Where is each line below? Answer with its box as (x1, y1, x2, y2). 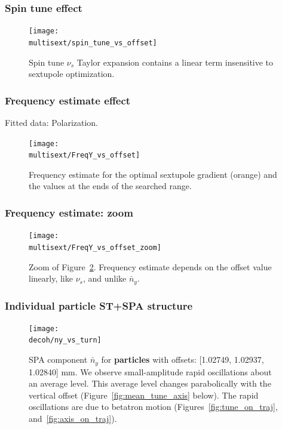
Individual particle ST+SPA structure (5, 298, 193, 313)
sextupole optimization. (29, 67, 115, 80)
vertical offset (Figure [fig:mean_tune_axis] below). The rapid (29, 388, 259, 401)
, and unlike (82, 272, 127, 285)
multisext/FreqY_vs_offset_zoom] (29, 243, 161, 252)
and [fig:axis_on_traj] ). (29, 412, 117, 424)
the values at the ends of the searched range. (29, 180, 192, 192)
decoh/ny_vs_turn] (29, 336, 102, 345)
